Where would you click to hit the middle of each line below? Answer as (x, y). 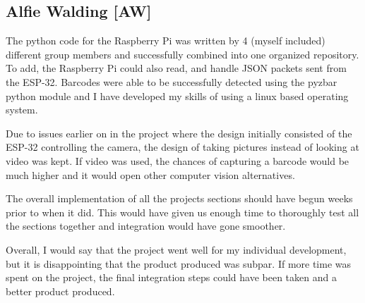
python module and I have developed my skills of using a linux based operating (177, 95)
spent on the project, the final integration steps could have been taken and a (171, 277)
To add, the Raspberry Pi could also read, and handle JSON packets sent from (176, 68)
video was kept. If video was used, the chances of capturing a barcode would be (178, 160)
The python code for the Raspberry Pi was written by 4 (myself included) (166, 41)
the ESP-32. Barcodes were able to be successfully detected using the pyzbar (172, 81)
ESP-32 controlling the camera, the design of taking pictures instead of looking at (182, 147)
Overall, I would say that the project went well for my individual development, (176, 249)
